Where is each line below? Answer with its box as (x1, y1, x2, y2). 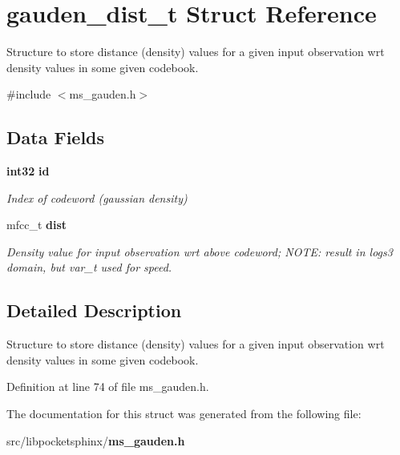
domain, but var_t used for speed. (6, 259, 172, 276)
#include (6, 86, 51, 103)
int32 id (6, 163, 50, 179)
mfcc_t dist (6, 216, 67, 233)
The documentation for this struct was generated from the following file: (6, 405, 362, 422)
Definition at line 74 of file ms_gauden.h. (6, 378, 209, 395)
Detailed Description (6, 298, 182, 323)
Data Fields (6, 125, 105, 150)
